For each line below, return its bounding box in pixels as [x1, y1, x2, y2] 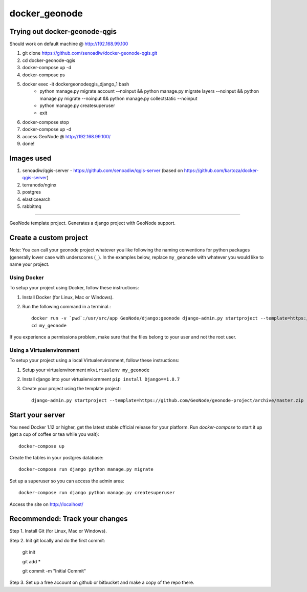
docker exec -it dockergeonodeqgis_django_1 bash [22, 81, 129, 87]
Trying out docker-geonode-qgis [9, 27, 117, 36]
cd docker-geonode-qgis [22, 57, 76, 64]
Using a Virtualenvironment [9, 346, 80, 353]
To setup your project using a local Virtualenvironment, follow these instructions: [9, 357, 179, 364]
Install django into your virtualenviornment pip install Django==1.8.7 [22, 376, 180, 383]
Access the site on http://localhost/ [9, 501, 84, 507]
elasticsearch [22, 196, 51, 202]
